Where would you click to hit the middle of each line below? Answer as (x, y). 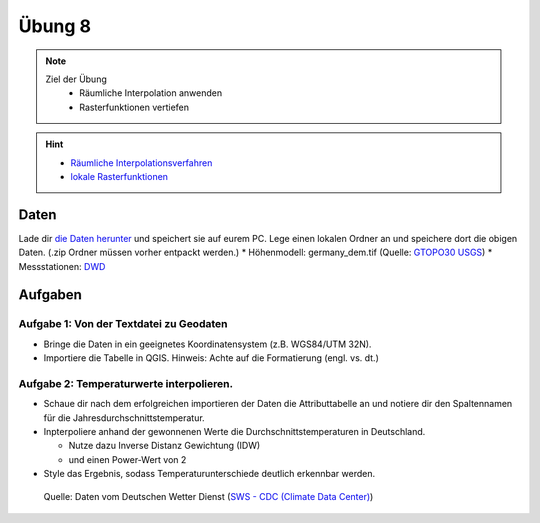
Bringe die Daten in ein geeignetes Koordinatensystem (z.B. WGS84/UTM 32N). (207, 344)
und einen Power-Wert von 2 (127, 459)
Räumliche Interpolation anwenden (151, 93)
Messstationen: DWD (62, 266)
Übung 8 (55, 26)
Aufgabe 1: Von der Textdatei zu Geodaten (123, 324)
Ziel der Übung (76, 79)
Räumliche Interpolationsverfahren (141, 162)
